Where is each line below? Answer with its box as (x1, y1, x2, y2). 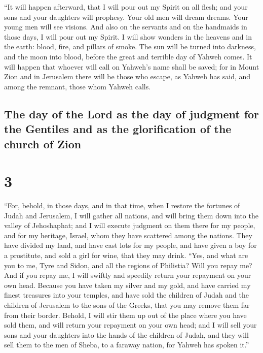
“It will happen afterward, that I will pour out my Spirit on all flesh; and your (4, 2, 248, 12)
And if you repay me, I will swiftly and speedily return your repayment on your (4, 270, 251, 280)
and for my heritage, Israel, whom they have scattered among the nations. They (4, 230, 252, 240)
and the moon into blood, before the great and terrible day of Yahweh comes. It (4, 51, 252, 61)
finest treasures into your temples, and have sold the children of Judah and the (4, 290, 249, 300)
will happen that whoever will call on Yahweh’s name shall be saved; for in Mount (4, 61, 259, 72)
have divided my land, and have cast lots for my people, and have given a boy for (4, 240, 257, 250)
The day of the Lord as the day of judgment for (4, 106, 259, 121)
